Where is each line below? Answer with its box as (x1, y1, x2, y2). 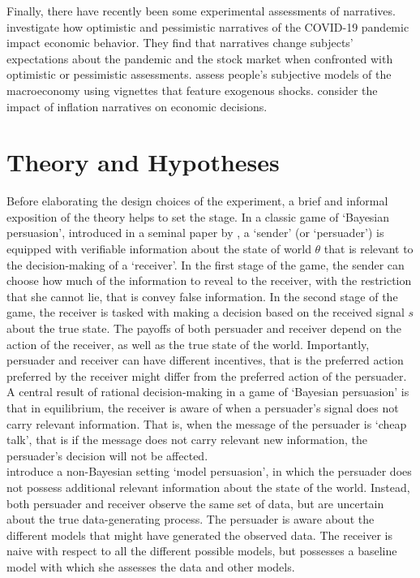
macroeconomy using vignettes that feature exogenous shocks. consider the (6, 81, 378, 98)
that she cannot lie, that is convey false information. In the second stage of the (6, 287, 398, 304)
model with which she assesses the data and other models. (6, 558, 295, 575)
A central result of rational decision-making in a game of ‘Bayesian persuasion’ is (6, 383, 409, 400)
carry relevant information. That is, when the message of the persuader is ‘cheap (6, 415, 407, 432)
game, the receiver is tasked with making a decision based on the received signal (6, 304, 405, 321)
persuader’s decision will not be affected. (6, 446, 208, 464)
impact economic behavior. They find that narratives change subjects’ (6, 34, 354, 51)
